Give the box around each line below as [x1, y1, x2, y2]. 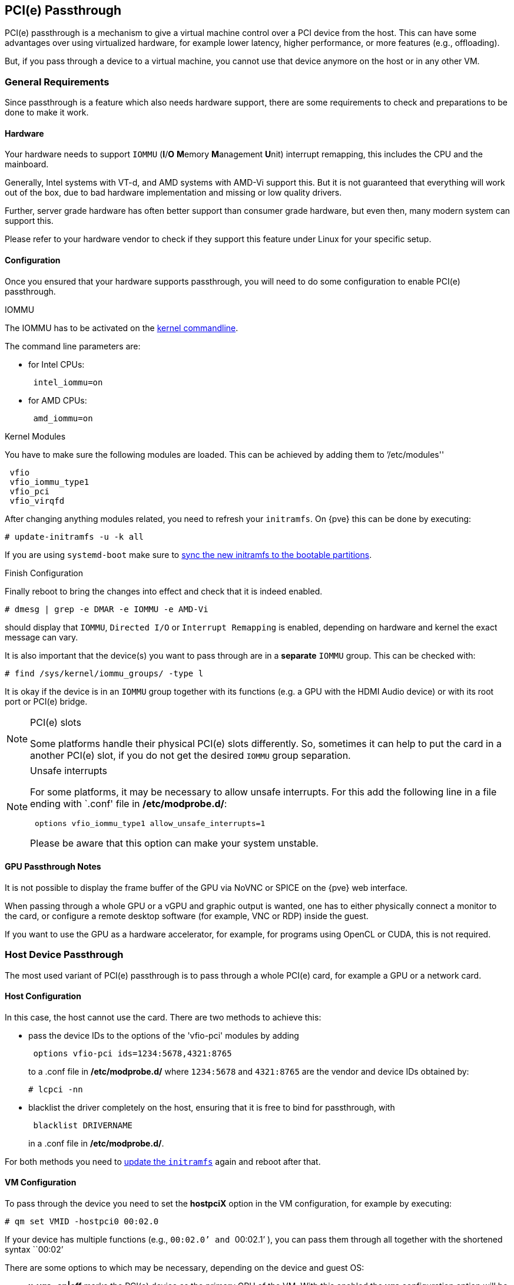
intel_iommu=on [33, 377, 103, 387]
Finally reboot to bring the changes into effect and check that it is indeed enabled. [5, 586, 323, 596]
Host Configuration [5, 991, 81, 1002]
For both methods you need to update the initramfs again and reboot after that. [5, 1156, 321, 1167]
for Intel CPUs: [28, 359, 85, 369]
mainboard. [5, 159, 49, 170]
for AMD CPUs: [28, 395, 87, 405]
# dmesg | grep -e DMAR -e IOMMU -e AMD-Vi [5, 604, 208, 614]
